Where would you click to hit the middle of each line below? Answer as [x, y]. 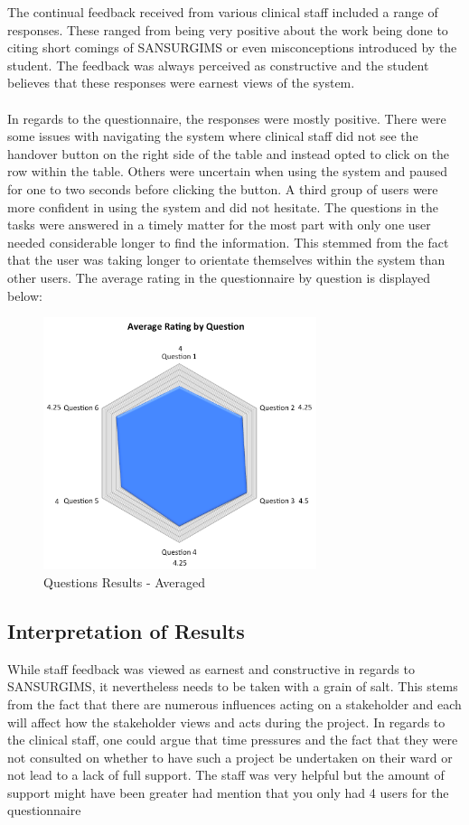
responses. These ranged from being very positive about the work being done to [228, 29]
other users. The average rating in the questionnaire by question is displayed [219, 277]
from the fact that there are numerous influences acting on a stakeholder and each [234, 703]
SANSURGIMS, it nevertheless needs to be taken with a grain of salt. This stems [233, 686]
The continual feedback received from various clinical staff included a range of [223, 12]
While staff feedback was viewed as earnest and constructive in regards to [211, 668]
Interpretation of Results [126, 630]
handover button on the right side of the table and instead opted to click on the [229, 153]
